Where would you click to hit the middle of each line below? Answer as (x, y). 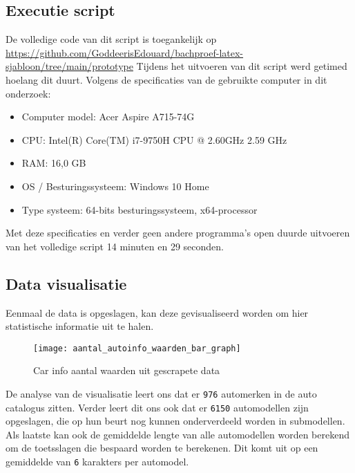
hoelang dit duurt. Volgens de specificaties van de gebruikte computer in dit (166, 79)
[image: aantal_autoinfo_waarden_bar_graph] (137, 348)
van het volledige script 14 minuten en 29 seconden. (115, 246)
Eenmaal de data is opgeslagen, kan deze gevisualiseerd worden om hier (157, 312)
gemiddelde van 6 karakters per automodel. (97, 462)
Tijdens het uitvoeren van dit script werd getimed (242, 66)
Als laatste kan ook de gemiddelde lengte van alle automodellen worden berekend (177, 434)
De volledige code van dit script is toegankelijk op (111, 39)
